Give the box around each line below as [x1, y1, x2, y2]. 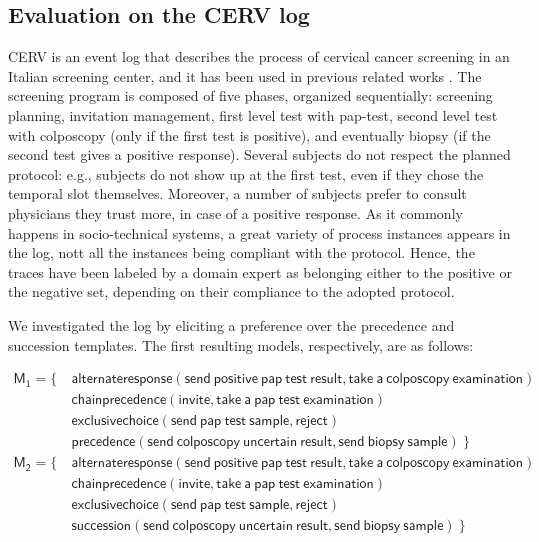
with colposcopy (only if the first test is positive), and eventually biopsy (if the [8, 124, 491, 145]
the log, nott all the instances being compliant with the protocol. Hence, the [8, 242, 475, 263]
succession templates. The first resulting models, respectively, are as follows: [8, 334, 474, 355]
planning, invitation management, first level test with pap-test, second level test [8, 104, 498, 125]
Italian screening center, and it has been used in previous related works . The [8, 65, 482, 86]
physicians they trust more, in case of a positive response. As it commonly [8, 202, 463, 223]
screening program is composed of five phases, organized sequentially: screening [8, 85, 493, 106]
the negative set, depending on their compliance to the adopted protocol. [8, 281, 455, 302]
